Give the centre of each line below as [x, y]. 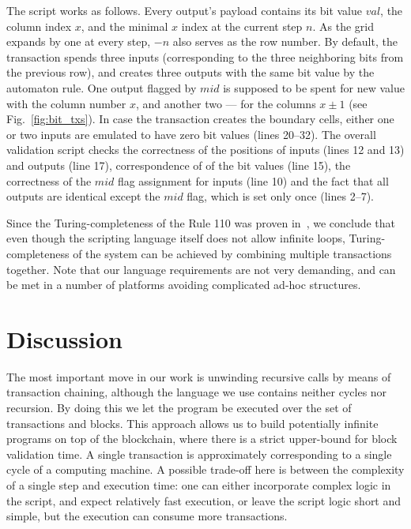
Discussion [64, 338]
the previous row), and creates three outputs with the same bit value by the [190, 72]
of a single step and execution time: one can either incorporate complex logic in [199, 484]
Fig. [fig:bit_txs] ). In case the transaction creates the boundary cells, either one [200, 119]
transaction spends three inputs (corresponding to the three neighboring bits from [205, 56]
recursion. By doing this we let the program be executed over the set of [179, 407]
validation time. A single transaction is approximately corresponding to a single [199, 454]
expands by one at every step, [79, 41]
